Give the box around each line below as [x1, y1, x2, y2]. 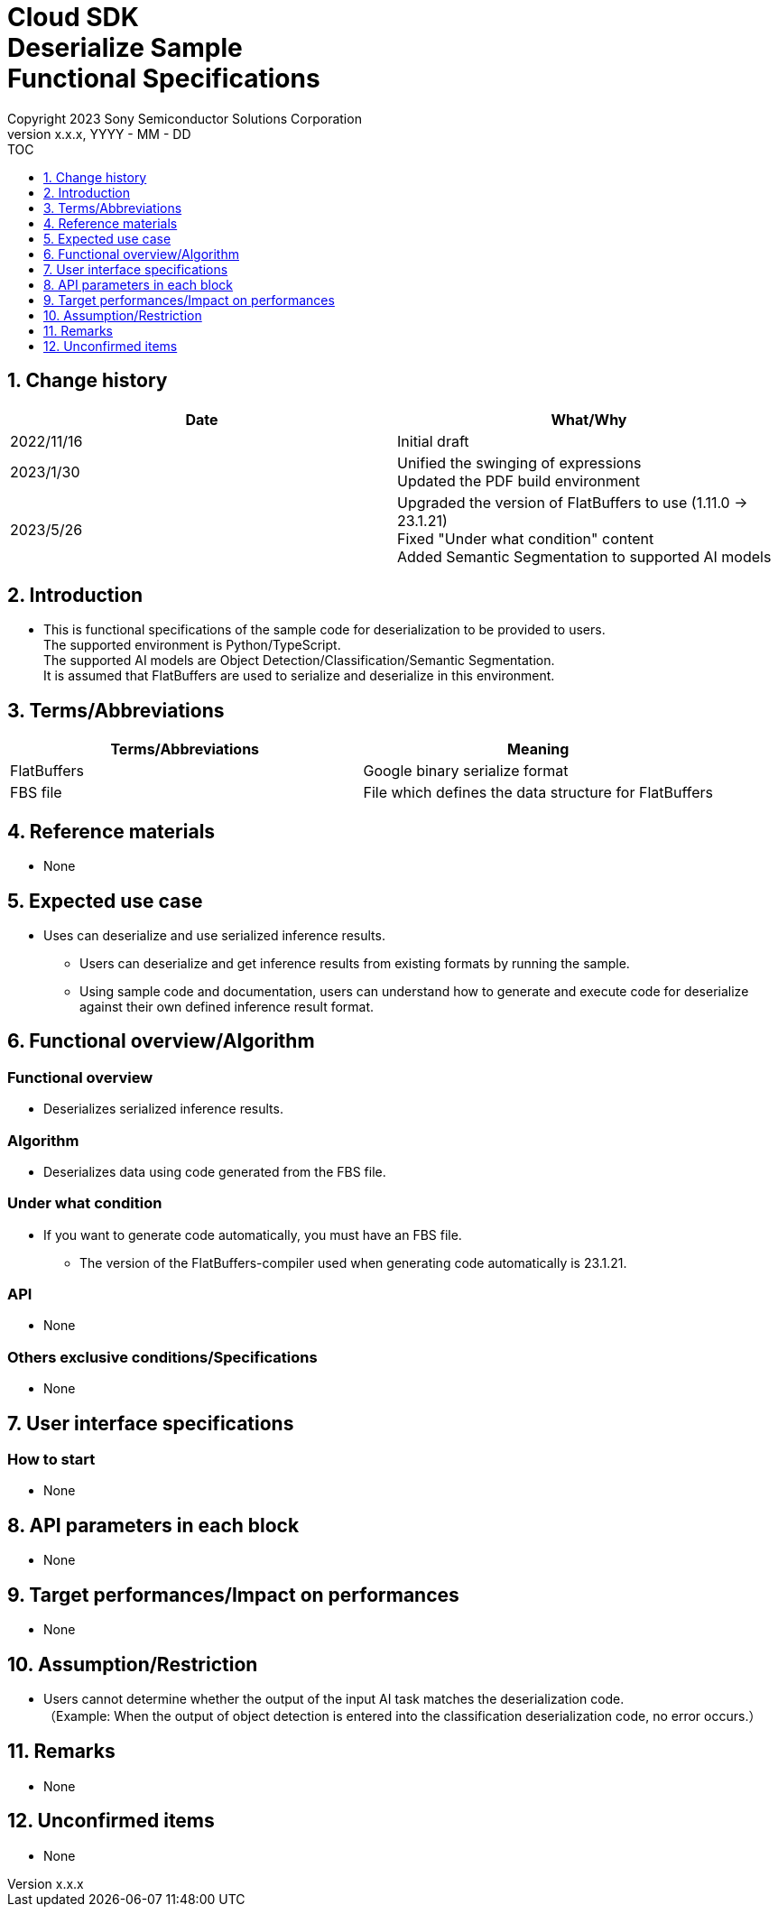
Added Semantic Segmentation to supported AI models [397, 547, 772, 566]
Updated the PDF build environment [397, 471, 640, 490]
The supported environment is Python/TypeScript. [43, 637, 341, 653]
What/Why [551, 410, 627, 429]
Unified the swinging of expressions [397, 453, 642, 472]
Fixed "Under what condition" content [397, 529, 654, 548]
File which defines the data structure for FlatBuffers [363, 783, 713, 802]
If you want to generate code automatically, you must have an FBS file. [43, 1226, 462, 1243]
